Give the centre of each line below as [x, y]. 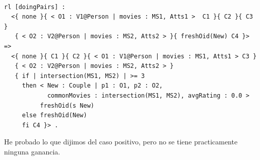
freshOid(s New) [67, 105]
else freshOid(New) [54, 115]
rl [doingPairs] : [35, 7]
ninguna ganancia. [32, 151]
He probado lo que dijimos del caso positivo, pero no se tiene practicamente [121, 142]
